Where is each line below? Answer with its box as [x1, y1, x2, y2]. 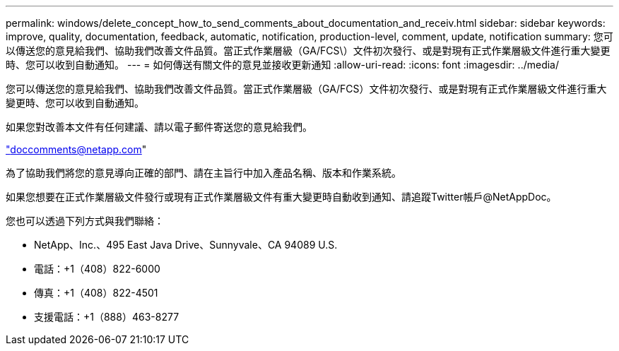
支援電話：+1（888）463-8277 [34, 311, 179, 323]
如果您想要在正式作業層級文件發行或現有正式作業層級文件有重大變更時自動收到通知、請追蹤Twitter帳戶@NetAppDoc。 [6, 191, 557, 203]
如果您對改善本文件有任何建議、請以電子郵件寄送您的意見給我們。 [6, 121, 312, 133]
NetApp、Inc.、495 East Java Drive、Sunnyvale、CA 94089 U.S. [34, 239, 338, 251]
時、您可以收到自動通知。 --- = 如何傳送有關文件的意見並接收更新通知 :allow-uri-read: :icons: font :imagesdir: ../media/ [6, 59, 560, 71]
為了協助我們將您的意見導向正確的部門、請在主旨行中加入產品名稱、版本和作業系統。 [6, 167, 401, 179]
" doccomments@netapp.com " [6, 143, 147, 155]
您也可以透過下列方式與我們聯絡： [6, 215, 164, 227]
